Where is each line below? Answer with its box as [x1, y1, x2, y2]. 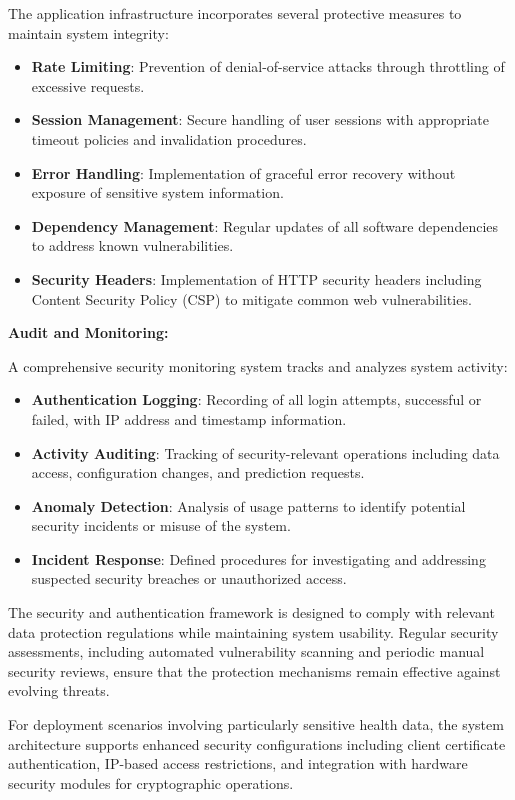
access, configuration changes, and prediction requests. [31, 462, 365, 483]
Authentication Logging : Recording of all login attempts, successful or [31, 389, 482, 410]
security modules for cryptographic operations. [8, 772, 294, 793]
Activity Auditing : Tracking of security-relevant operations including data [31, 442, 500, 463]
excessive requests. [31, 75, 145, 96]
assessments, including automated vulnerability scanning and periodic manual [8, 641, 485, 662]
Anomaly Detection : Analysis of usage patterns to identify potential [31, 495, 466, 516]
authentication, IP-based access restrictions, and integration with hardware [8, 753, 468, 774]
